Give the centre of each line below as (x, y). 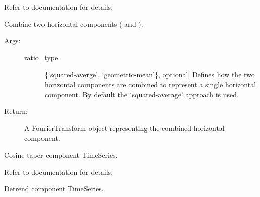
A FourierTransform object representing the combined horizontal (124, 128)
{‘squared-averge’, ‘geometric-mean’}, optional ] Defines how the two (150, 74)
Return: (16, 111)
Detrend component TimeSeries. (54, 189)
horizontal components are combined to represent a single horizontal (150, 84)
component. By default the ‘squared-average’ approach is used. (142, 94)
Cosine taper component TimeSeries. (61, 154)
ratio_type (41, 57)
